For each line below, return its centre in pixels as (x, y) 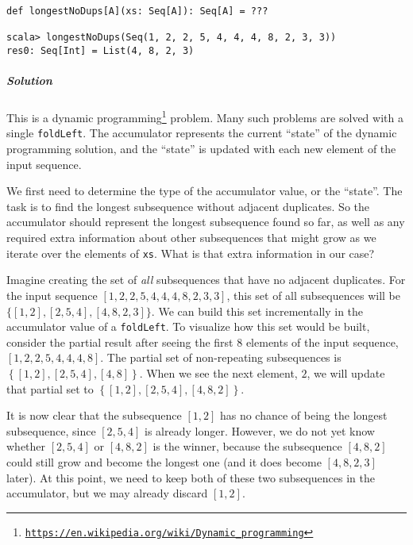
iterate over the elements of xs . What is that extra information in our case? (191, 253)
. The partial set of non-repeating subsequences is (221, 357)
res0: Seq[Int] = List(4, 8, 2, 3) (100, 50)
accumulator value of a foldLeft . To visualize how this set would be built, (188, 326)
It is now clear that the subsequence (94, 415)
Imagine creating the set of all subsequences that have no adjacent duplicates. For (206, 280)
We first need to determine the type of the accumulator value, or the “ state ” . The (205, 191)
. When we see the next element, (218, 372)
